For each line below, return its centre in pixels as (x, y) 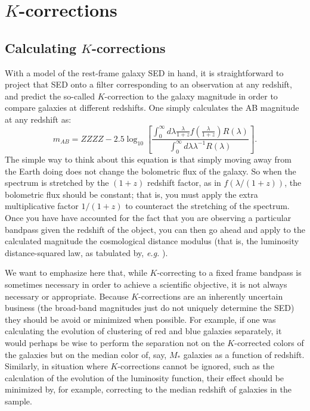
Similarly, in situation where (56, 366)
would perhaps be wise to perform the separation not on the (115, 342)
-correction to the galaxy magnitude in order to (191, 96)
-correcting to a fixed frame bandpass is (229, 273)
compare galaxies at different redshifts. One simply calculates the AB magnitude (152, 108)
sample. (18, 401)
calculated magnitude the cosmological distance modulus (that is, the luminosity (152, 241)
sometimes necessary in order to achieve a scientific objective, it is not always (146, 284)
